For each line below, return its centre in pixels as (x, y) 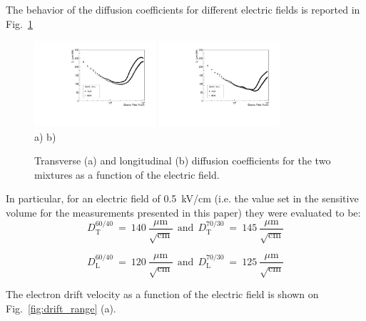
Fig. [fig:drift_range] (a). (61, 308)
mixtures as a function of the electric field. (127, 174)
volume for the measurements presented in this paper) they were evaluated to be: (183, 213)
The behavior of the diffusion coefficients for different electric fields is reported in (183, 9)
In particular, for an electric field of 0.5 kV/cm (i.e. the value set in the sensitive (182, 198)
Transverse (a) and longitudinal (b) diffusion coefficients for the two (183, 160)
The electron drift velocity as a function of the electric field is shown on (162, 293)
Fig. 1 (19, 23)
